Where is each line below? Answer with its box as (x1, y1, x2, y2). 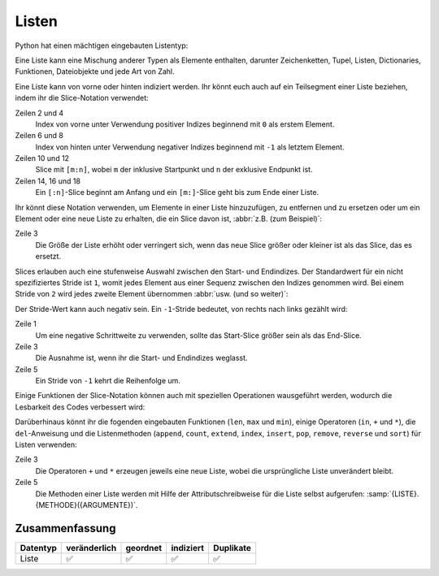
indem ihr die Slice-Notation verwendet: (15, 93, 150, 103)
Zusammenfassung (15, 521, 116, 535)
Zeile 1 (15, 319, 37, 329)
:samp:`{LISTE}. (366, 488, 419, 499)
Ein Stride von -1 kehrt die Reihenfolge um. (35, 376, 180, 386)
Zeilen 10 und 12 (15, 154, 69, 163)
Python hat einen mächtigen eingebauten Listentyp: (15, 41, 189, 50)
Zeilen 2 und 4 (15, 108, 64, 118)
